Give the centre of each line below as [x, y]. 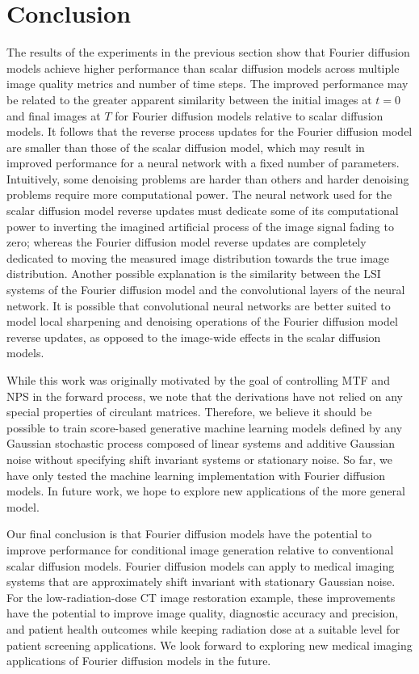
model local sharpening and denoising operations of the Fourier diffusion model [202, 321]
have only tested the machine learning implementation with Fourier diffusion [196, 475]
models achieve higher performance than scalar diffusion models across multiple [203, 67]
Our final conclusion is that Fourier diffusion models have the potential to [189, 534]
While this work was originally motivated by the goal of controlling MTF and [198, 380]
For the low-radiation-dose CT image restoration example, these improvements [201, 597]
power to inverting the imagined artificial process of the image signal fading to [200, 226]
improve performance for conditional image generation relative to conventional [200, 549]
